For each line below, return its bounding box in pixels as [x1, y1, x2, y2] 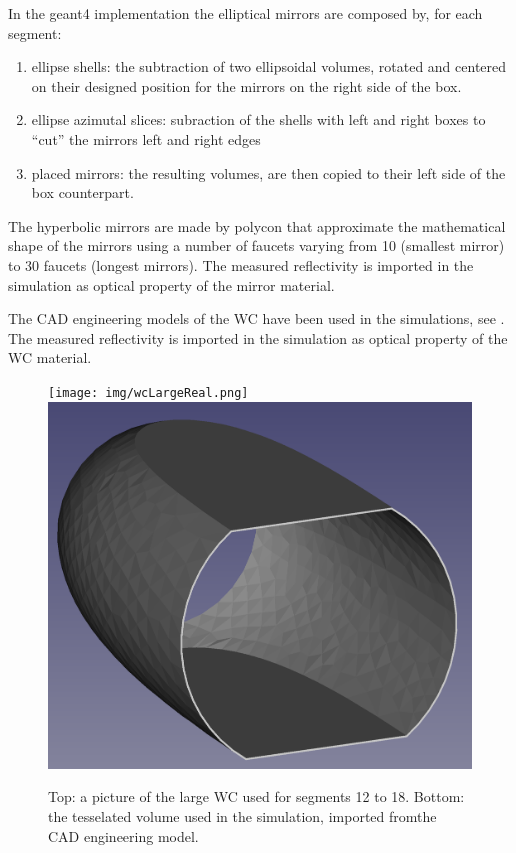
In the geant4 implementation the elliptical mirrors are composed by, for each [8, 3, 483, 23]
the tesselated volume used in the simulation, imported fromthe [48, 805, 437, 826]
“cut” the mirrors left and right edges [31, 128, 261, 149]
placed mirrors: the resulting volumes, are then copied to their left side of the [31, 162, 506, 183]
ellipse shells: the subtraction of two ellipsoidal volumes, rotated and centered [31, 56, 507, 77]
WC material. [8, 347, 92, 368]
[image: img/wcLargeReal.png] [48, 385, 249, 400]
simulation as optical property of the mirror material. [8, 274, 335, 295]
